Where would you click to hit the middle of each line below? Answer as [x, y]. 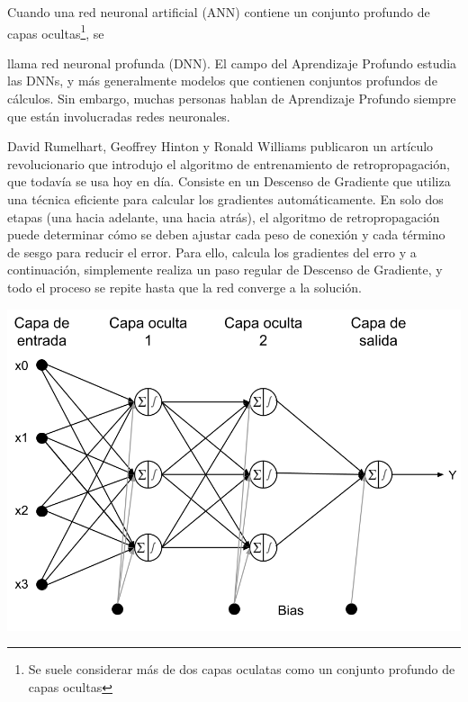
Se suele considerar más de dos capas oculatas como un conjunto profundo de [242, 669]
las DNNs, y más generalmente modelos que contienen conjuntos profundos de [222, 81]
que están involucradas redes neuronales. [119, 116]
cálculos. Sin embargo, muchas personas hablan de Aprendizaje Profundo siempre [232, 99]
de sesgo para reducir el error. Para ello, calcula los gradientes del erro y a [212, 252]
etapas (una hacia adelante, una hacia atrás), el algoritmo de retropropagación [224, 216]
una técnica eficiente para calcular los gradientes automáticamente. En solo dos [225, 199]
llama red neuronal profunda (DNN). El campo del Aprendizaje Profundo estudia [232, 63]
